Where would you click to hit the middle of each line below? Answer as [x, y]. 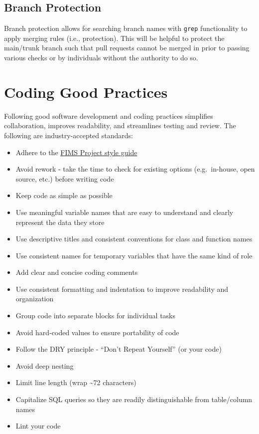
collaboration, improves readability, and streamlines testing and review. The [120, 125]
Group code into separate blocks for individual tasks [96, 316]
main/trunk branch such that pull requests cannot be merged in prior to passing [127, 48]
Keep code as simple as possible [64, 195]
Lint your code [38, 426]
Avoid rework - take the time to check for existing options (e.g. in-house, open [135, 169]
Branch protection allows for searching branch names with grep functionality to [126, 28]
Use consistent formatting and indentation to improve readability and [122, 289]
